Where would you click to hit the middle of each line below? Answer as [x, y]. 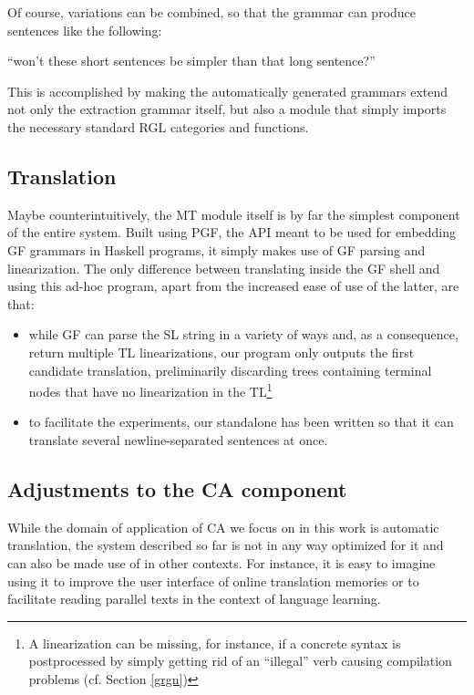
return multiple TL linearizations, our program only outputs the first [222, 352]
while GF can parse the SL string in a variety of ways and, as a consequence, [243, 334]
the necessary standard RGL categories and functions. [158, 126]
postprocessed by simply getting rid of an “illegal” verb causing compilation [240, 661]
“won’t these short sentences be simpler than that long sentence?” [191, 61]
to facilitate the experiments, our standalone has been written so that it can [241, 422]
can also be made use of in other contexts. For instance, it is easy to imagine [222, 562]
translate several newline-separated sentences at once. [178, 439]
